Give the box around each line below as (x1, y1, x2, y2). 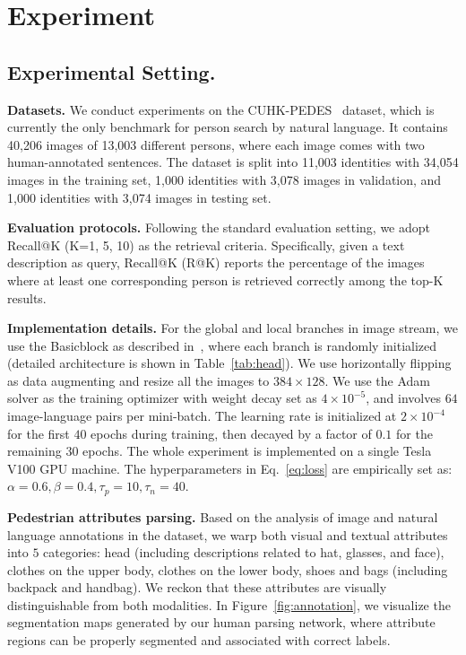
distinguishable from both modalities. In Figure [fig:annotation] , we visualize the (7, 595, 451, 614)
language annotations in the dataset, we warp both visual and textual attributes (7, 525, 448, 544)
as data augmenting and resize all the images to (7, 371, 270, 389)
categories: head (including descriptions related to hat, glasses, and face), (43, 543, 444, 562)
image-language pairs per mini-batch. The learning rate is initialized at (7, 406, 397, 425)
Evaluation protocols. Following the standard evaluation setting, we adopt (7, 218, 431, 237)
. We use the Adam (324, 371, 431, 389)
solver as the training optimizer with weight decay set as (7, 389, 317, 407)
